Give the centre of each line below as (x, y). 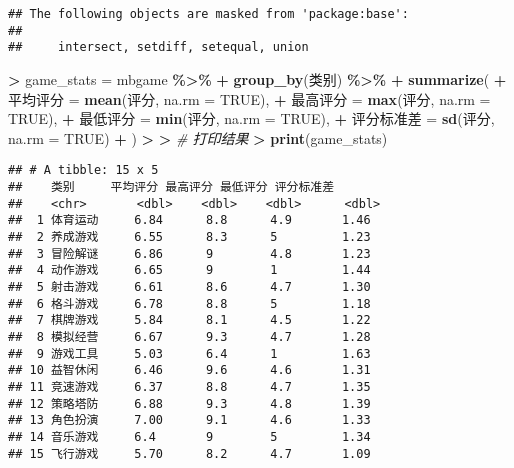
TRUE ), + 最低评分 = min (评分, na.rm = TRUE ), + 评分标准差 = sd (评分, (251, 118)
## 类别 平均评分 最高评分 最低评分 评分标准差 (171, 187)
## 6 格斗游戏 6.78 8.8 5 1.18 (189, 303)
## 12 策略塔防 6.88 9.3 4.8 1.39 (189, 403)
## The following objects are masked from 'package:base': (208, 14)
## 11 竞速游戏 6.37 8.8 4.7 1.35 (189, 386)
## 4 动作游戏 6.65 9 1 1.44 (189, 270)
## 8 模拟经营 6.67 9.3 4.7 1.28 (189, 336)
